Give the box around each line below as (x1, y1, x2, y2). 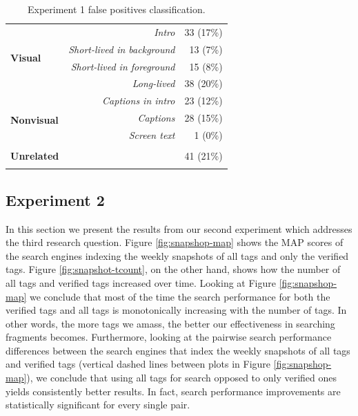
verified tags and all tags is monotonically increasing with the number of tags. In (6, 303, 347, 317)
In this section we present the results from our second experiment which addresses (6, 221, 352, 236)
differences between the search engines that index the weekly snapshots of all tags (6, 343, 350, 357)
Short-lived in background (68, 41, 175, 56)
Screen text (128, 127, 175, 142)
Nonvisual (10, 112, 59, 126)
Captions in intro (102, 93, 175, 108)
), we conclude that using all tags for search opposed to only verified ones (26, 370, 337, 385)
